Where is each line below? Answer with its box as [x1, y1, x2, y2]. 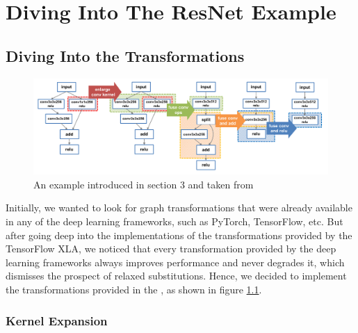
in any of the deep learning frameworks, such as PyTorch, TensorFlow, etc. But [6, 214, 343, 229]
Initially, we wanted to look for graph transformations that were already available [6, 200, 352, 215]
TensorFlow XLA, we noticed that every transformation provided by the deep [6, 241, 336, 256]
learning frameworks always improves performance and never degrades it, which [6, 254, 345, 269]
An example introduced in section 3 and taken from [33, 177, 254, 191]
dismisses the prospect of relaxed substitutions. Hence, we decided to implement [6, 268, 347, 283]
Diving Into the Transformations [6, 44, 245, 66]
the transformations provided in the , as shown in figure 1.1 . [6, 282, 262, 297]
